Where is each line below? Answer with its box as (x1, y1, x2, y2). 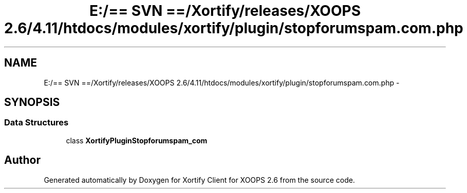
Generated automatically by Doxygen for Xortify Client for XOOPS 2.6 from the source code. (44, 175, 355, 184)
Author (4, 154, 41, 167)
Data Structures (4, 117, 69, 128)
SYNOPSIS (4, 96, 60, 109)
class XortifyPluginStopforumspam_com (66, 136, 208, 145)
